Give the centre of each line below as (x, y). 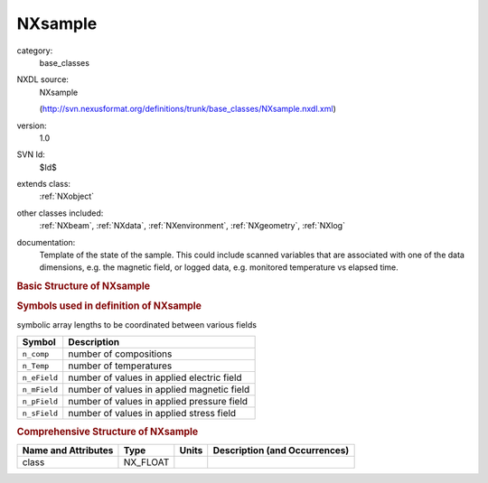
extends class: (44, 184)
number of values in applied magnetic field (159, 390)
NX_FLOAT (146, 462)
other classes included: (60, 213)
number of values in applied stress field (152, 413)
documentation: (46, 242)
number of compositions (120, 354)
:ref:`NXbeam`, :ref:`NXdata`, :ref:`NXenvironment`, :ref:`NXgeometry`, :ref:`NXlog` (192, 226)
